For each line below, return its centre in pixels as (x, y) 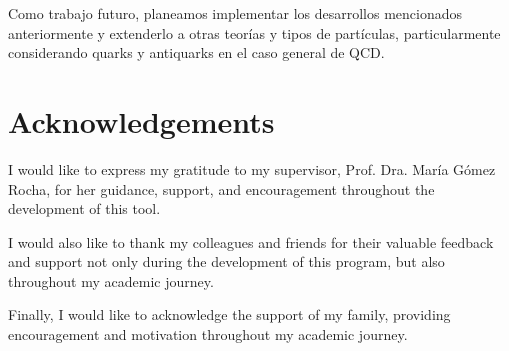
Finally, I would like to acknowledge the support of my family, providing (229, 314)
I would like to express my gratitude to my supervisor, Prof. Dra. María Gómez (252, 168)
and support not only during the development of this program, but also (226, 261)
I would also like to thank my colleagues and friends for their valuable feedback (251, 241)
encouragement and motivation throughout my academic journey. (208, 334)
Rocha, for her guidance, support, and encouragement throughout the (221, 188)
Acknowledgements (141, 120)
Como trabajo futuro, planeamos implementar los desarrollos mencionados (235, 13)
